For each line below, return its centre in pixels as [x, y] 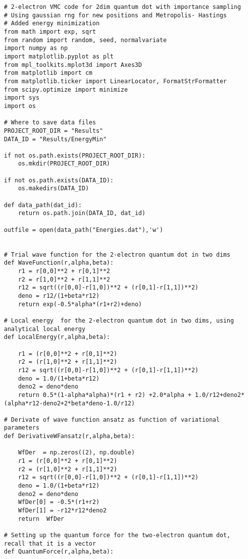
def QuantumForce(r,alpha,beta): [59, 552]
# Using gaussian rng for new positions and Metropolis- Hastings [116, 15]
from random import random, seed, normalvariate [85, 40]
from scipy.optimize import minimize [66, 89]
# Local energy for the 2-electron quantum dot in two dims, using [119, 320]
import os [20, 106]
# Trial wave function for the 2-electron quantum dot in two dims [117, 254]
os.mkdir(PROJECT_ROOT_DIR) [64, 164]
